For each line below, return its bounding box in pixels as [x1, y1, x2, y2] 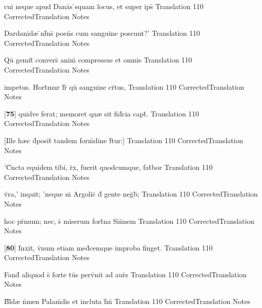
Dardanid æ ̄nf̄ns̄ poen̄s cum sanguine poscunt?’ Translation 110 [4, 28, 200, 38]
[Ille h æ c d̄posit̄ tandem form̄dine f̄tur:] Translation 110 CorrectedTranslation [4, 135, 243, 145]
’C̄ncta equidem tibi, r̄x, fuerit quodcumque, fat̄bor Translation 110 [4, 162, 213, 172]
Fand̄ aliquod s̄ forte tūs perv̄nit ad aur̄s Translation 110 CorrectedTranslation [4, 269, 247, 279]
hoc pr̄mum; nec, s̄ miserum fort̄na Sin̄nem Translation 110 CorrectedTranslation [4, 215, 254, 226]
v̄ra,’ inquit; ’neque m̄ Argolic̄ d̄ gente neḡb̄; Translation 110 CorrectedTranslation [4, 189, 258, 199]
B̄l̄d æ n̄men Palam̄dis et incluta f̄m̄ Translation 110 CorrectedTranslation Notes [4, 296, 250, 306]
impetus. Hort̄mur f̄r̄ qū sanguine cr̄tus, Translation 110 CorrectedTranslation [4, 81, 244, 92]
